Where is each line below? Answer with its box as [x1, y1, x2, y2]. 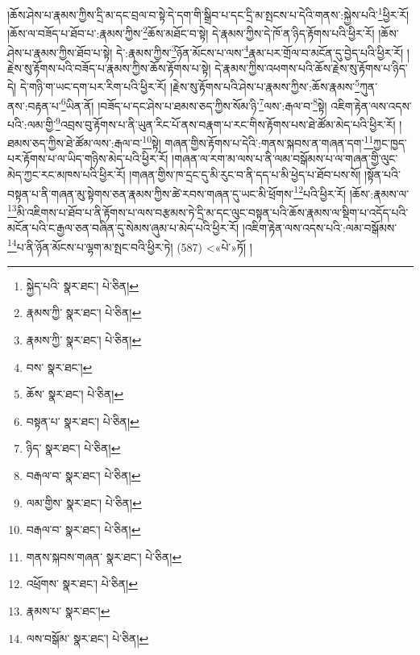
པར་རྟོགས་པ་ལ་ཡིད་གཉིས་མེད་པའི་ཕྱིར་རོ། [7, 150, 168, 167]
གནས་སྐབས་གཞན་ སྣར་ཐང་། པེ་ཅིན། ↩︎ [26, 548, 182, 565]
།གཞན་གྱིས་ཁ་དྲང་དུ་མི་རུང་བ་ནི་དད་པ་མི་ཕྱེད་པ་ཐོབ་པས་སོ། [129, 165, 361, 182]
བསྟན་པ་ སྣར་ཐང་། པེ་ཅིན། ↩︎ [26, 412, 139, 429]
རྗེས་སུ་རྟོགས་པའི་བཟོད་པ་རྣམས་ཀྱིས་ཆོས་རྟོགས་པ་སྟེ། [7, 59, 211, 76]
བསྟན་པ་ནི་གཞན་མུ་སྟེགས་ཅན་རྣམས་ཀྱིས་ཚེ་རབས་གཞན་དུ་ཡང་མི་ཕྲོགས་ [7, 185, 294, 202]
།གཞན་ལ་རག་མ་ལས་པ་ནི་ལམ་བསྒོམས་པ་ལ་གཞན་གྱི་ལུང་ [172, 150, 398, 167]
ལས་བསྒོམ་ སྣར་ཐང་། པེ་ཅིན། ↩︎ [26, 629, 149, 646]
